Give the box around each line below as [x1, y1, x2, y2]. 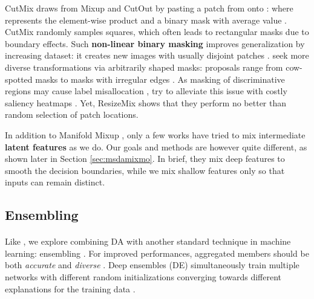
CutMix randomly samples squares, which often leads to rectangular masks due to [5, 25, 309, 38]
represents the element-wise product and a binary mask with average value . [5, 13, 287, 26]
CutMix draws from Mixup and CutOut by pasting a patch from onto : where [5, 2, 293, 14]
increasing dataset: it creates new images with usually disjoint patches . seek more [5, 49, 309, 62]
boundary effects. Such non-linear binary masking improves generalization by [5, 37, 305, 50]
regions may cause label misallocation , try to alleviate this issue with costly [5, 85, 287, 97]
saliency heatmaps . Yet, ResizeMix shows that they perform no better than [5, 96, 287, 109]
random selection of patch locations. [5, 108, 139, 121]
